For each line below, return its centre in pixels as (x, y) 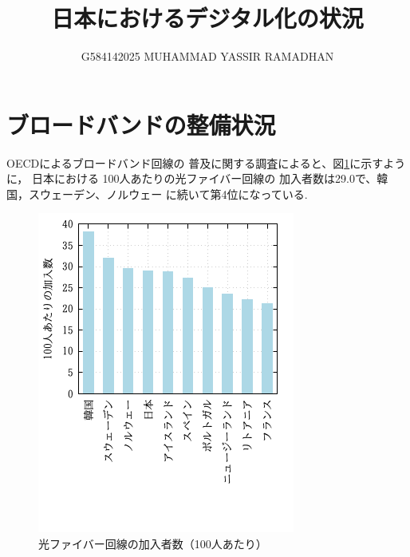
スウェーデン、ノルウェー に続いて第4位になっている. (168, 194)
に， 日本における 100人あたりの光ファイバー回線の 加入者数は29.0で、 (192, 178)
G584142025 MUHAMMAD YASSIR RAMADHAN (207, 56)
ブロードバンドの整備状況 (141, 124)
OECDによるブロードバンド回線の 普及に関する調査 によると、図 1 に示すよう (206, 162)
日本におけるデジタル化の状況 (207, 18)
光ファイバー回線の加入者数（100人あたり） (153, 544)
